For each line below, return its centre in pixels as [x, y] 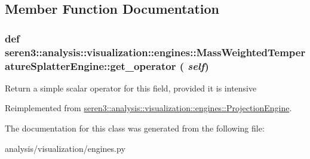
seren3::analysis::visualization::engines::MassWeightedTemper [155, 52]
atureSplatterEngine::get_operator [90, 65]
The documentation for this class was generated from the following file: [135, 128]
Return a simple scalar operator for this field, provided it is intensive [131, 88]
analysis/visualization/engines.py [65, 148]
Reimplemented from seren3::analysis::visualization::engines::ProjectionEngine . [148, 108]
